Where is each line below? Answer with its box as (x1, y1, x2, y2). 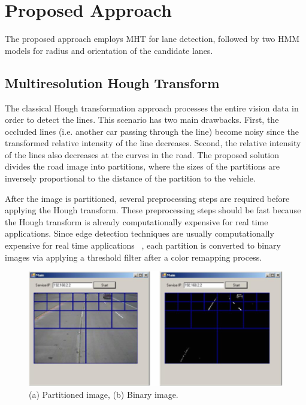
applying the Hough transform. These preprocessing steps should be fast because (5, 204, 301, 216)
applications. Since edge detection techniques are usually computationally (5, 227, 274, 240)
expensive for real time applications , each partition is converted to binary (5, 239, 281, 252)
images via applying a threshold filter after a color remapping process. (5, 250, 262, 263)
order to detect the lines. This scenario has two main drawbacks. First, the (5, 113, 279, 126)
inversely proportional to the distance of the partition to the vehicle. (5, 172, 256, 185)
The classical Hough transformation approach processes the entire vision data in (5, 101, 299, 114)
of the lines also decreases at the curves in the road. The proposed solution (5, 148, 279, 161)
